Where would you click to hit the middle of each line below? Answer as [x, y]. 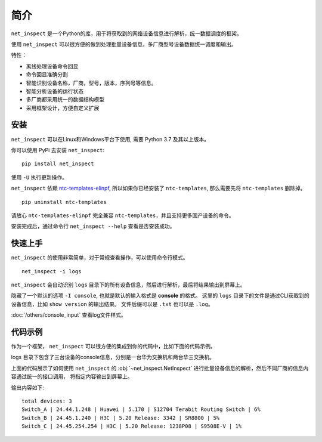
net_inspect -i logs [52, 271]
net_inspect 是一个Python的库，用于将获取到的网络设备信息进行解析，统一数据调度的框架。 [127, 33]
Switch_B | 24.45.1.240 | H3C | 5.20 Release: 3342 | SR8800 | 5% [121, 418]
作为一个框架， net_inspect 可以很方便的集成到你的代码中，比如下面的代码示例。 [113, 347]
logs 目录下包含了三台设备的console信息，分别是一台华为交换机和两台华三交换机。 [113, 357]
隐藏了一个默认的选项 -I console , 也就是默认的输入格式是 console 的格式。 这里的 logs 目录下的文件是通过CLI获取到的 [160, 296]
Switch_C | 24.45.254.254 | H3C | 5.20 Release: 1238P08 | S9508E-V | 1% [132, 426]
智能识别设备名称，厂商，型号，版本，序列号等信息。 [91, 83]
